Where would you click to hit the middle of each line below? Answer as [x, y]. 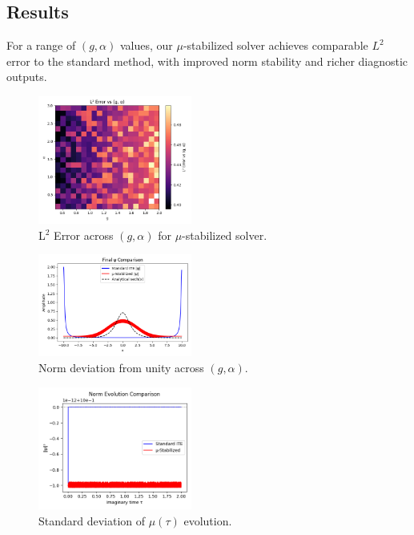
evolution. [208, 520]
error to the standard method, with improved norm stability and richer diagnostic [207, 61]
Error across [84, 235]
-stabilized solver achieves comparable [275, 45]
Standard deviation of [92, 520]
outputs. [27, 77]
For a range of [41, 45]
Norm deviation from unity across [121, 367]
